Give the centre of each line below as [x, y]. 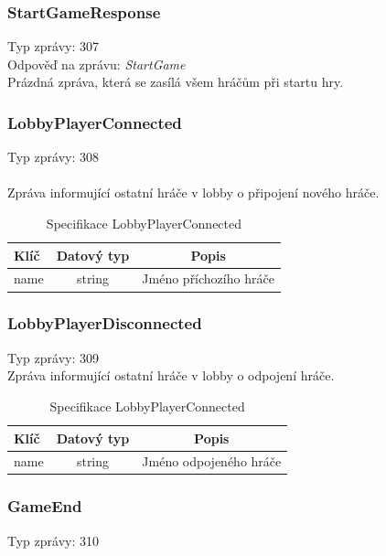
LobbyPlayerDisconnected [105, 323]
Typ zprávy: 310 [53, 540]
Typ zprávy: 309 [53, 357]
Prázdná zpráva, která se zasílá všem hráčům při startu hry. [176, 82]
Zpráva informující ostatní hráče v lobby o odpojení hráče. [171, 375]
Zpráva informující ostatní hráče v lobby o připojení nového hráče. [193, 192]
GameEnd [45, 506]
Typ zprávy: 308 [53, 157]
